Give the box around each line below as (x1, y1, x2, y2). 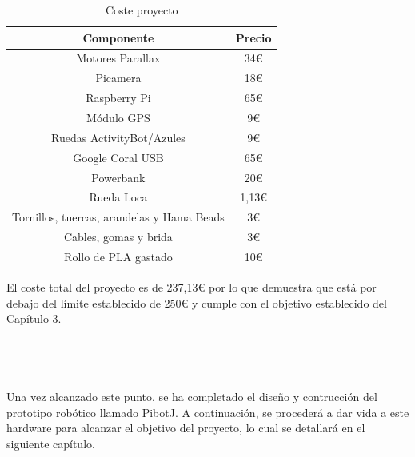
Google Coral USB (73, 149, 164, 165)
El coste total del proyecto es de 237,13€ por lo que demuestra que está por (6, 278, 377, 295)
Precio (235, 29, 272, 46)
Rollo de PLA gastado (64, 248, 173, 264)
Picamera (95, 70, 142, 86)
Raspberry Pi (86, 89, 151, 106)
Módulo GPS (86, 109, 150, 125)
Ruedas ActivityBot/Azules (51, 129, 186, 145)
